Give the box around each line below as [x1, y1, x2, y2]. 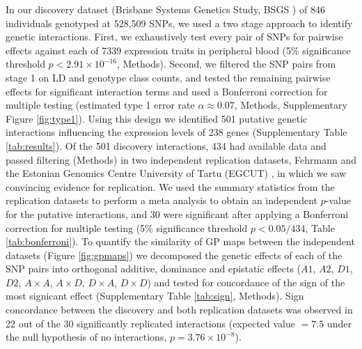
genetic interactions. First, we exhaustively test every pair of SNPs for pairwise [6, 29, 343, 44]
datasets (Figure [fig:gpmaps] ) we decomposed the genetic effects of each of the [6, 247, 343, 262]
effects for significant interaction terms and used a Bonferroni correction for [6, 84, 328, 98]
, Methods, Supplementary [234, 98, 347, 112]
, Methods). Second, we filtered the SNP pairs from [116, 56, 336, 71]
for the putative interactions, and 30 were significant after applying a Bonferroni [6, 206, 349, 221]
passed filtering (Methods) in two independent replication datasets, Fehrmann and [6, 152, 356, 166]
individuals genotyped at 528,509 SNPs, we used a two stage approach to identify [6, 15, 353, 30]
